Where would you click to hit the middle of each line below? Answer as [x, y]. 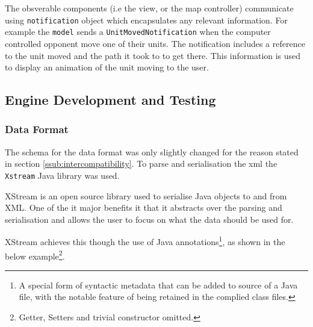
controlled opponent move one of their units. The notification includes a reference [155, 43]
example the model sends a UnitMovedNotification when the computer [138, 32]
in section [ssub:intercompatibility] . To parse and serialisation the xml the [141, 163]
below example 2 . [35, 255]
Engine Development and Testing [110, 100]
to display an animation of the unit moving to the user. [107, 67]
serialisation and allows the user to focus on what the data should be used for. [149, 219]
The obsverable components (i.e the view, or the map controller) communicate [149, 8]
